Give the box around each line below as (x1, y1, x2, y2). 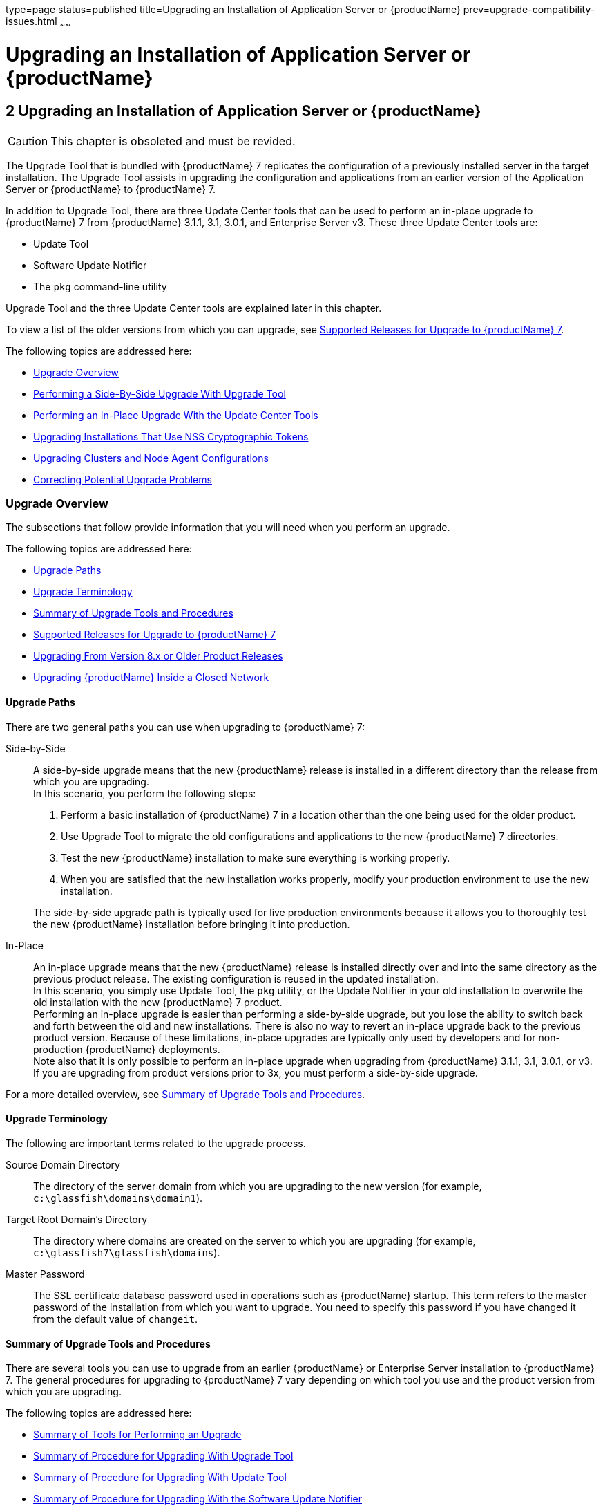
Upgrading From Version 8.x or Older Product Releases (33, 650, 283, 662)
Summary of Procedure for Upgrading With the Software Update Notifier (33, 1493, 362, 1505)
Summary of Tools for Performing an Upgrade (33, 1428, 242, 1441)
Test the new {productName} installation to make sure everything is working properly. (61, 851, 450, 864)
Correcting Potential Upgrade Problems (33, 473, 212, 485)
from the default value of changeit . (33, 1312, 198, 1325)
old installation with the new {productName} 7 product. (33, 996, 283, 1008)
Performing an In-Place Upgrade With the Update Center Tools (33, 409, 318, 421)
